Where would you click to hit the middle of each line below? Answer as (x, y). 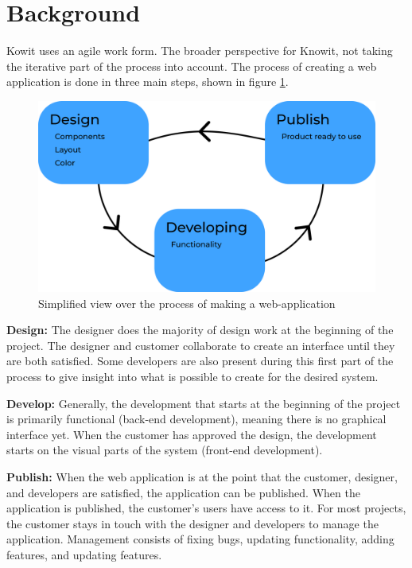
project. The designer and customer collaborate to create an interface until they (201, 345)
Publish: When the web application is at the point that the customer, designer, (202, 477)
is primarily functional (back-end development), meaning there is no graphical (196, 419)
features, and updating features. (84, 554)
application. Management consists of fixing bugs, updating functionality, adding (200, 539)
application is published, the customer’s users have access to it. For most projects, (206, 508)
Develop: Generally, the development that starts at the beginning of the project (204, 403)
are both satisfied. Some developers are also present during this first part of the (200, 361)
